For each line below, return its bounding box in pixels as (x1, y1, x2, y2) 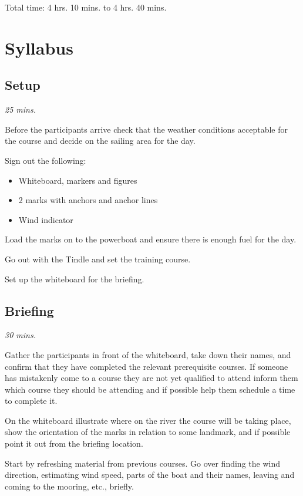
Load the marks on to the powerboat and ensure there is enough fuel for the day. (5, 233, 297, 245)
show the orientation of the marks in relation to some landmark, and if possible (5, 426, 291, 438)
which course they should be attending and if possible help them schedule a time (5, 383, 295, 395)
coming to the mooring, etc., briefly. (5, 480, 134, 492)
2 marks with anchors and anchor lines (18, 194, 158, 206)
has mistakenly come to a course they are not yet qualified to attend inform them (5, 372, 298, 384)
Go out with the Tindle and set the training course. (5, 252, 191, 265)
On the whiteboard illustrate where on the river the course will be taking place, (5, 414, 291, 426)
